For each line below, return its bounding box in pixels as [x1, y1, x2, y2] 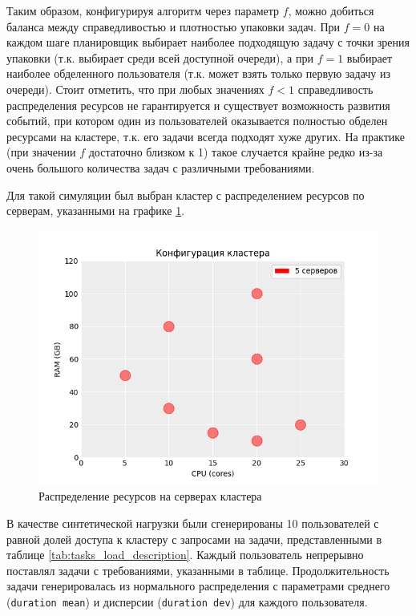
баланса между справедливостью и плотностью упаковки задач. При [6, 18, 341, 34]
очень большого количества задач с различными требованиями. [6, 159, 315, 176]
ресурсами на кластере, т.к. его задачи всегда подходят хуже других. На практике [6, 128, 405, 144]
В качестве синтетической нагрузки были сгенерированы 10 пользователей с [6, 514, 379, 531]
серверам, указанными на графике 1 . [6, 202, 185, 219]
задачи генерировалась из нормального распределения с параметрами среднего [6, 577, 390, 594]
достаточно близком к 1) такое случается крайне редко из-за [88, 144, 383, 160]
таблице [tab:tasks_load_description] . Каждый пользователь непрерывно [6, 546, 364, 563]
